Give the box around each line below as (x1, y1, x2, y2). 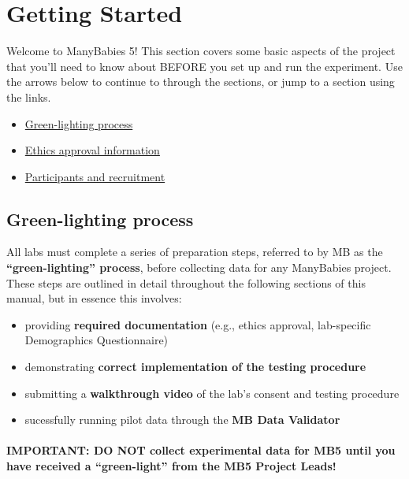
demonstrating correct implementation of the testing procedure (24, 358, 366, 375)
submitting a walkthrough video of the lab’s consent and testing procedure (24, 384, 400, 401)
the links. (6, 88, 51, 105)
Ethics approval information (24, 142, 160, 158)
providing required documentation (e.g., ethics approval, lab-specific (24, 316, 371, 332)
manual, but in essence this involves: (6, 290, 182, 306)
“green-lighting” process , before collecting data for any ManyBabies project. (6, 259, 392, 276)
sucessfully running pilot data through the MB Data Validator (24, 411, 340, 428)
